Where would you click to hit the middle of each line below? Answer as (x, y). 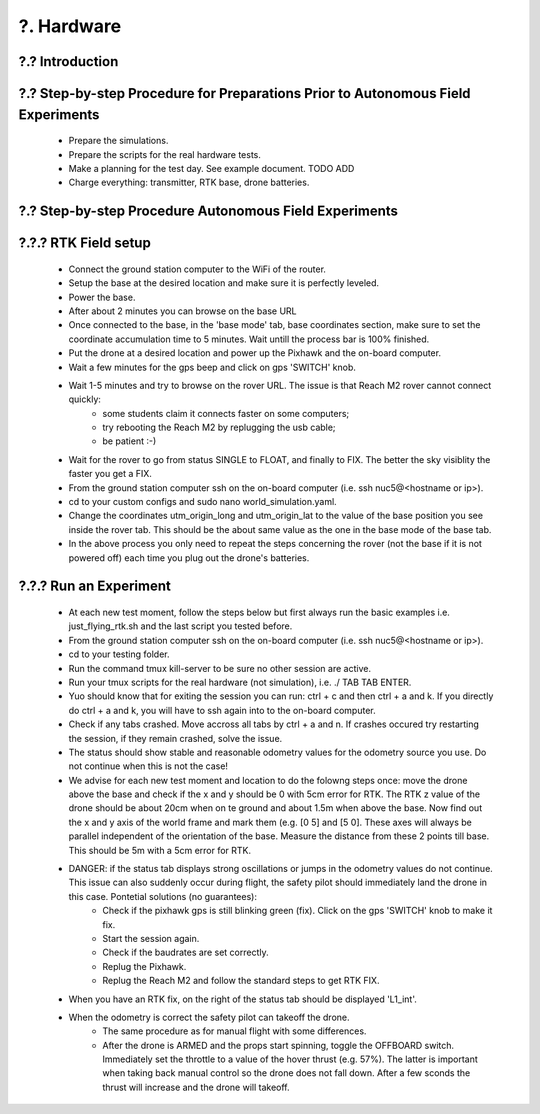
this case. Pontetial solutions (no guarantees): (162, 896)
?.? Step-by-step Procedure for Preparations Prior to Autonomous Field (244, 93)
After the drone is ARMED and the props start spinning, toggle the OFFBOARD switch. (278, 1045)
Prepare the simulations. (118, 141)
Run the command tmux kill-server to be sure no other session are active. (220, 668)
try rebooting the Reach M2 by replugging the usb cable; (219, 427)
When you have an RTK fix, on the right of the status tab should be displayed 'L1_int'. (242, 999)
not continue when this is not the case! (148, 766)
